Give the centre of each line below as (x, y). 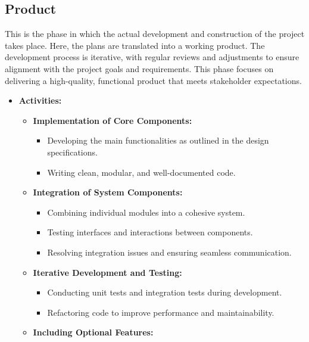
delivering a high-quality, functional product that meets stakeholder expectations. (153, 80)
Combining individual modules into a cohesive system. (146, 212)
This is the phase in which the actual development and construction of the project (155, 34)
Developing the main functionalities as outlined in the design (158, 140)
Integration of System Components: (108, 192)
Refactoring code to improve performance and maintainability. (161, 312)
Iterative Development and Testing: (107, 272)
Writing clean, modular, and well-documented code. (141, 172)
